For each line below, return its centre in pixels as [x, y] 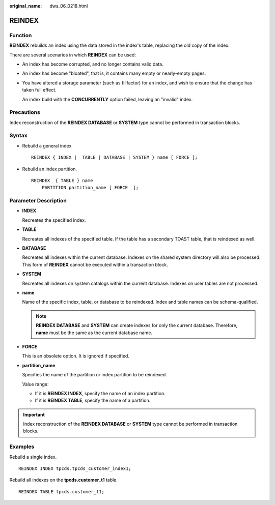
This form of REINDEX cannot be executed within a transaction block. [95, 264]
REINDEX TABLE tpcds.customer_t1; [61, 492]
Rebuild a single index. [33, 457]
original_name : [26, 6]
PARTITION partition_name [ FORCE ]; [90, 188]
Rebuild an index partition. [50, 169]
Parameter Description [38, 201]
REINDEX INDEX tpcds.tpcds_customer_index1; [75, 469]
